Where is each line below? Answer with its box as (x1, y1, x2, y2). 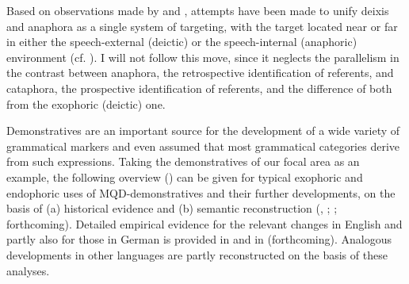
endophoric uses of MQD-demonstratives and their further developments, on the (6, 184, 396, 201)
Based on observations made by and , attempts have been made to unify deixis (6, 2, 389, 18)
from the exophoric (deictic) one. (6, 95, 166, 112)
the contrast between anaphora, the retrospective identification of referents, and (6, 64, 394, 81)
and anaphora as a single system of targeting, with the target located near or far (6, 17, 398, 34)
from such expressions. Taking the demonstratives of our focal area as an (6, 153, 360, 170)
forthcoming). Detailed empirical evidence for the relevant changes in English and (6, 215, 403, 232)
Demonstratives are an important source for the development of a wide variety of (6, 122, 400, 139)
